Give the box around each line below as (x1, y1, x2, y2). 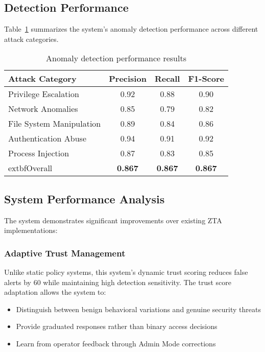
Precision (109, 73, 147, 85)
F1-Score (188, 73, 225, 85)
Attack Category (8, 73, 77, 85)
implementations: (4, 225, 58, 236)
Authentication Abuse (8, 132, 86, 145)
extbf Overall (8, 162, 53, 174)
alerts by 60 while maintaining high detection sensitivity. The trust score (4, 276, 232, 287)
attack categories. (4, 33, 59, 44)
